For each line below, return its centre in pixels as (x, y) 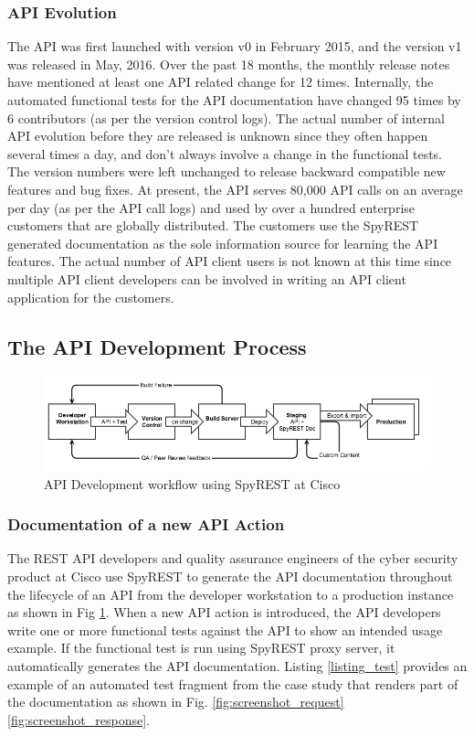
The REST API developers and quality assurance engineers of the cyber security (233, 558)
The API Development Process (157, 346)
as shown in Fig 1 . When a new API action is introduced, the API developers (224, 612)
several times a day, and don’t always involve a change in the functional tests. (225, 153)
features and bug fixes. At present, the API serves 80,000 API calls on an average (235, 189)
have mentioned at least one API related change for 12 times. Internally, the (221, 82)
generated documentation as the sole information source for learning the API (223, 243)
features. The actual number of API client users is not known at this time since (230, 261)
